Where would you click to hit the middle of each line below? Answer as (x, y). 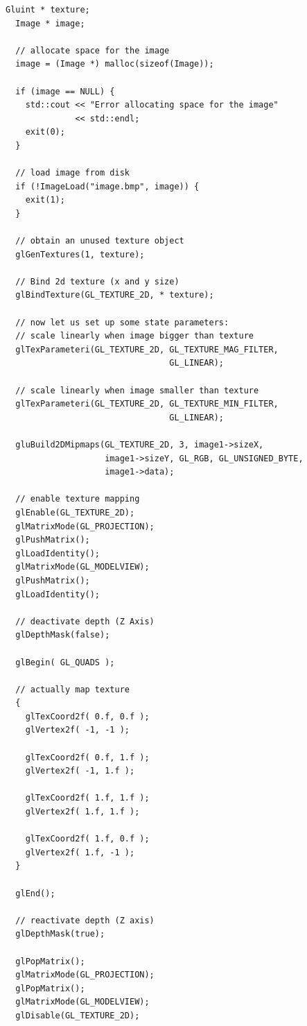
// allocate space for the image (93, 50)
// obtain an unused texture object (100, 241)
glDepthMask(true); (60, 934)
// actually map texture (72, 689)
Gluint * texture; (48, 10)
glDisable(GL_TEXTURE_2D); (78, 1015)
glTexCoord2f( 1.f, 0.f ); (87, 839)
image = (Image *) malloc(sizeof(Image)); (115, 64)
